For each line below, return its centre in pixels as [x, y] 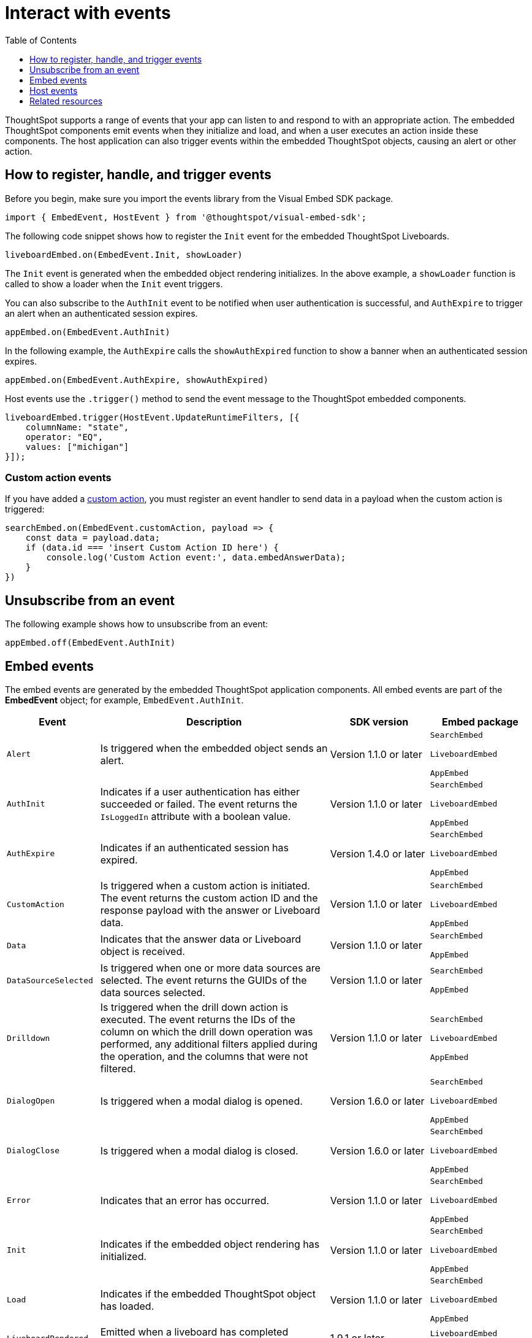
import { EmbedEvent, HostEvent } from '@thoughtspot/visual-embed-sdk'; [186, 217]
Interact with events [88, 13]
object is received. [142, 952]
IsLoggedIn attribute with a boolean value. [196, 816]
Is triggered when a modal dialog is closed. [199, 1150]
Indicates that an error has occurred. [185, 1200]
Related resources [66, 101]
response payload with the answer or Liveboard [210, 911]
